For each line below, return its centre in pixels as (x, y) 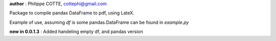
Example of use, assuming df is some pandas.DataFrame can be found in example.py (99, 22)
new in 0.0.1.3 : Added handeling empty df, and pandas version (76, 32)
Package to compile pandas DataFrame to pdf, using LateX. (72, 13)
